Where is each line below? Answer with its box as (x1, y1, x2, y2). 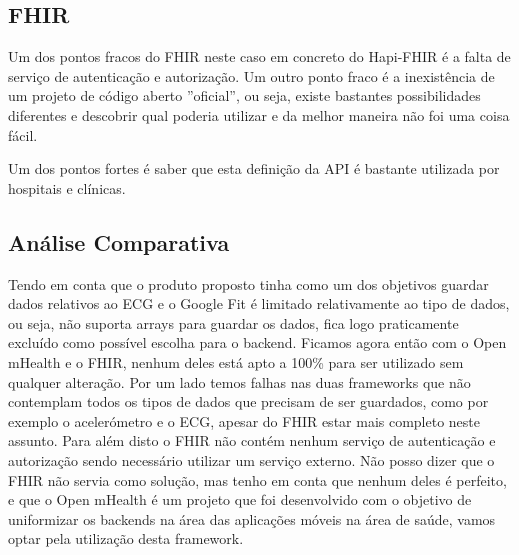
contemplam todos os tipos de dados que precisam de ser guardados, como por (8, 391, 489, 412)
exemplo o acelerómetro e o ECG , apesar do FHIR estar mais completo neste (8, 410, 481, 431)
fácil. (8, 124, 38, 145)
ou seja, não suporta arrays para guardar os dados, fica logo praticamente (8, 312, 459, 333)
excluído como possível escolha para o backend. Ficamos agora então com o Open (8, 332, 507, 353)
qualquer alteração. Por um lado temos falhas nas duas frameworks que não (8, 371, 471, 392)
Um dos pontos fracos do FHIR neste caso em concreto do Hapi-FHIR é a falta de (8, 46, 511, 67)
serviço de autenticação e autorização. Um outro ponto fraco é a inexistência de (8, 65, 495, 86)
